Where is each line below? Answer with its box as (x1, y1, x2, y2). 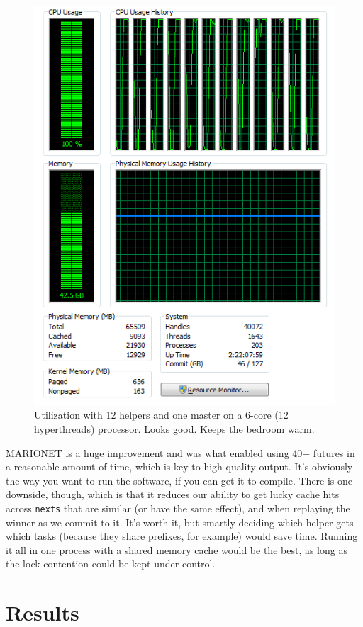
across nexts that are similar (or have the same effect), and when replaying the (6, 500, 350, 515)
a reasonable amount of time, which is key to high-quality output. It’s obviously (6, 459, 353, 474)
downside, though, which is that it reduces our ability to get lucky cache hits (6, 487, 340, 502)
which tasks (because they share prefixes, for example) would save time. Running (6, 529, 358, 543)
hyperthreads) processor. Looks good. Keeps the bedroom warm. (34, 422, 315, 436)
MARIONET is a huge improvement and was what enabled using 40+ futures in (6, 445, 355, 460)
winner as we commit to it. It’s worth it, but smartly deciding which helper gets (6, 514, 354, 529)
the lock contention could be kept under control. (6, 556, 216, 571)
